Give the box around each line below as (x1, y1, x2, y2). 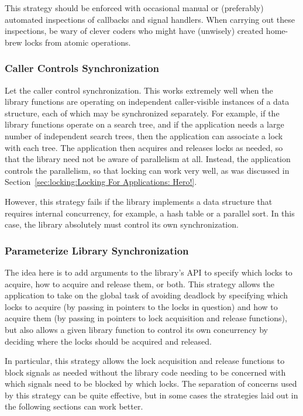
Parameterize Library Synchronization (5, 243, 189, 257)
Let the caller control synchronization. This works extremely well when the (5, 84, 273, 96)
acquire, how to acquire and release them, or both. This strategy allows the (5, 277, 274, 290)
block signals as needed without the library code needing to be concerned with (5, 366, 286, 378)
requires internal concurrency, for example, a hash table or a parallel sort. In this (5, 207, 295, 219)
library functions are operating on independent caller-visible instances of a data (5, 95, 290, 108)
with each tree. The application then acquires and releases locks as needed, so (5, 141, 283, 153)
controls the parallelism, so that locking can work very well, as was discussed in (5, 164, 290, 176)
